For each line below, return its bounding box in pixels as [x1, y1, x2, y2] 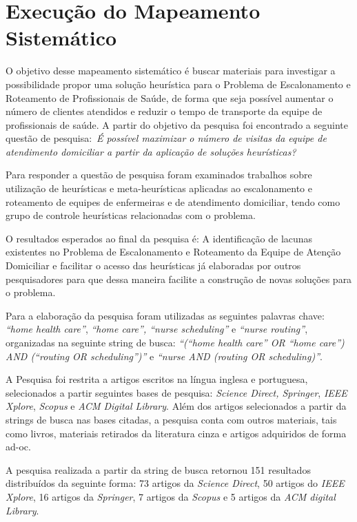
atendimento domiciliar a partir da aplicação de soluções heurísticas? [6, 144, 296, 158]
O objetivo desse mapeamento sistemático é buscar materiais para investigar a [6, 63, 336, 78]
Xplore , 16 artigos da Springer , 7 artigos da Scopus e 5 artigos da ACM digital [6, 489, 336, 503]
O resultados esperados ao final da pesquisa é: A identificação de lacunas [6, 231, 313, 245]
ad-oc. [6, 439, 31, 454]
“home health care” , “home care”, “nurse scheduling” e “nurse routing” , [6, 322, 308, 336]
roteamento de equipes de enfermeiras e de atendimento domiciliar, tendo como [6, 194, 340, 209]
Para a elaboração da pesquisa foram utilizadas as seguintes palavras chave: [6, 308, 325, 322]
